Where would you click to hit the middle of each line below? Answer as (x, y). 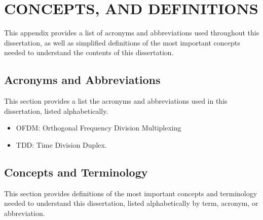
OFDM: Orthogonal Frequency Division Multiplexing (99, 128)
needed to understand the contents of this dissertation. (89, 52)
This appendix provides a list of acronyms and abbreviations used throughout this (132, 33)
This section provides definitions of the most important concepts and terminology (131, 193)
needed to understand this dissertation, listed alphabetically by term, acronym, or (131, 203)
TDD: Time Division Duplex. (61, 144)
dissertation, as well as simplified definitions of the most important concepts (122, 42)
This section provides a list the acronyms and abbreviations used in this (116, 101)
